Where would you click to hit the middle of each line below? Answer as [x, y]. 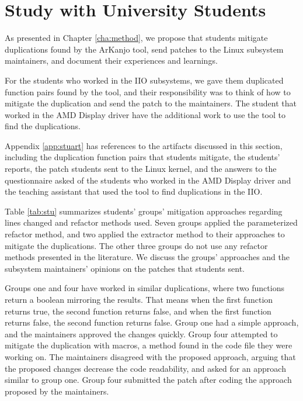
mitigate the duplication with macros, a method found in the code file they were [149, 345]
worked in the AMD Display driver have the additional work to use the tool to [145, 114]
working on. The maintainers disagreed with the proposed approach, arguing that [150, 356]
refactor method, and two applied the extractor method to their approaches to [145, 234]
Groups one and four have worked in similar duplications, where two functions [144, 288]
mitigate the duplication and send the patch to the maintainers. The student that [151, 103]
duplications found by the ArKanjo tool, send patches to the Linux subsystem [144, 49]
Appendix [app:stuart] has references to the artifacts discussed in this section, [144, 145]
